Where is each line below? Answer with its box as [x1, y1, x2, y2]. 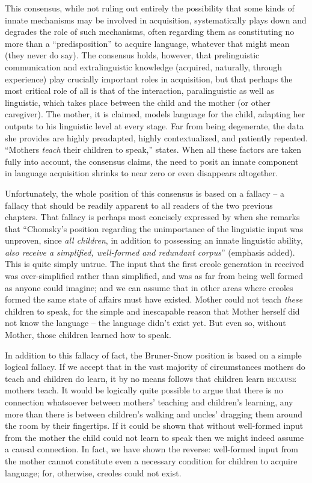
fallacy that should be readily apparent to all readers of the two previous [5, 198, 273, 211]
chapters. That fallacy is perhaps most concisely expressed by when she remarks [5, 211, 300, 223]
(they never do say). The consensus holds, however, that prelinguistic [5, 49, 260, 61]
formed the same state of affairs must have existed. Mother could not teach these [5, 293, 303, 306]
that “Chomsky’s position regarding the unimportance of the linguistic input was [5, 222, 304, 235]
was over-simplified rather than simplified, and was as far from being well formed [5, 269, 304, 282]
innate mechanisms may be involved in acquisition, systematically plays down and [5, 13, 307, 26]
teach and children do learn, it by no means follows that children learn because [5, 372, 296, 384]
